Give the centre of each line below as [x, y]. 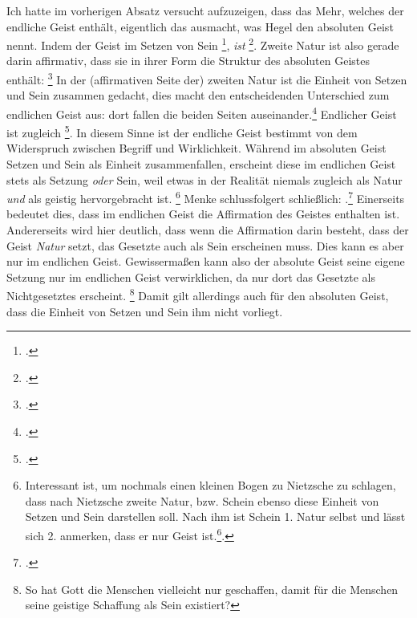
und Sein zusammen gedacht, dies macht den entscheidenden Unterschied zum [198, 95]
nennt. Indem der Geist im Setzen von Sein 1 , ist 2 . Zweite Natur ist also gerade [203, 44]
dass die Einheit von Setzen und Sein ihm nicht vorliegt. [145, 311]
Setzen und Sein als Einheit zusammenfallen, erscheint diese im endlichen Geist [201, 163]
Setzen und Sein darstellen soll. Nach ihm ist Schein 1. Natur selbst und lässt [215, 516]
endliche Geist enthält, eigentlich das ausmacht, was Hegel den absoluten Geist [200, 26]
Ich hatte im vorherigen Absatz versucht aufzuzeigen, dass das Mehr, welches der [205, 10]
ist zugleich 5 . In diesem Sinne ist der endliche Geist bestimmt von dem [182, 131]
